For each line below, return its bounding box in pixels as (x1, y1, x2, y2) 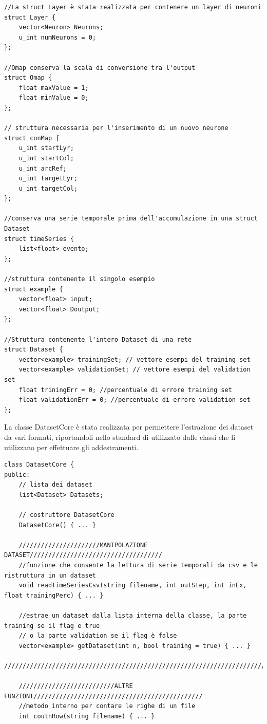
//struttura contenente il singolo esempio (4, 275, 155, 283)
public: (4, 471, 30, 478)
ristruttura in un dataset (4, 571, 96, 579)
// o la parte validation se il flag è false (18, 632, 177, 640)
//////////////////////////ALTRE (18, 682, 133, 690)
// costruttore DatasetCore (18, 511, 115, 519)
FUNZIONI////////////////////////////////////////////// (4, 692, 203, 700)
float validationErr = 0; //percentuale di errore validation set (18, 396, 251, 404)
